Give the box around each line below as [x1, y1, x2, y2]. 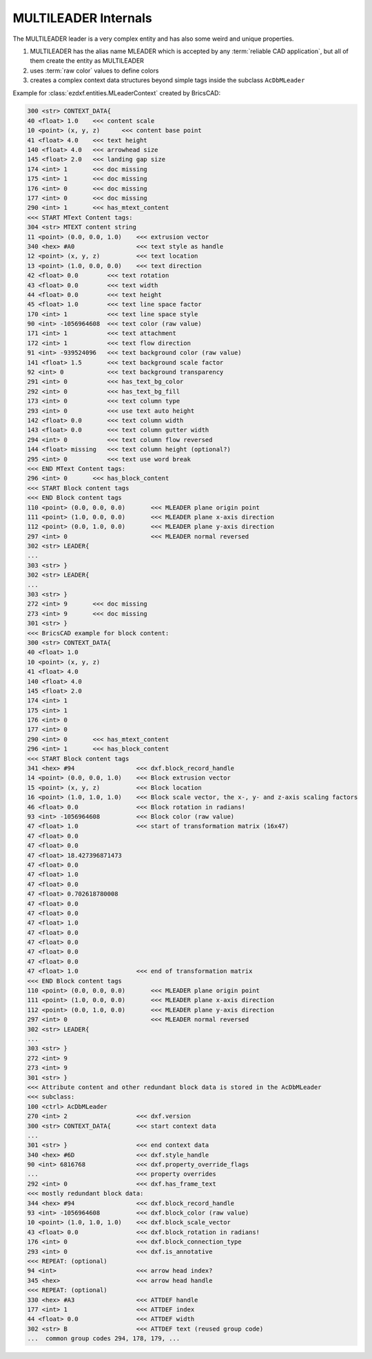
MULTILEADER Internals [12, 10, 152, 26]
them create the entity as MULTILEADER [30, 57, 145, 65]
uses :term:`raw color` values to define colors [30, 66, 159, 75]
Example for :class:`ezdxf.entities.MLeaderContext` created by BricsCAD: [12, 88, 220, 97]
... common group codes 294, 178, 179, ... [27, 1335, 180, 1342]
